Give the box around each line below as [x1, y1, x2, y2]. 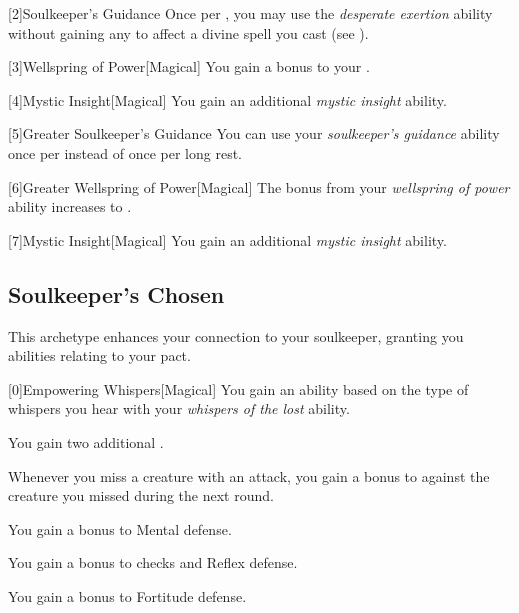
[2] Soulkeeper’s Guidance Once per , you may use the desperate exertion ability [8, 3, 493, 23]
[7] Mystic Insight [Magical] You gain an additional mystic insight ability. [8, 229, 447, 250]
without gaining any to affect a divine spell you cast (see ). [8, 22, 369, 43]
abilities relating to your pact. [8, 345, 191, 366]
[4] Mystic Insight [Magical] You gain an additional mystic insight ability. [8, 89, 447, 110]
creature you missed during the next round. [8, 485, 274, 506]
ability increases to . [8, 196, 132, 217]
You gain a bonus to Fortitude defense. [8, 585, 247, 606]
